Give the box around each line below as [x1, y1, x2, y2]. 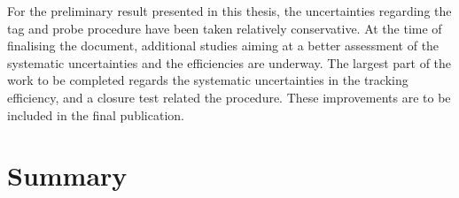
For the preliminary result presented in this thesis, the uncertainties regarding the [7, 2, 452, 19]
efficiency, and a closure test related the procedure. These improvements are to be [7, 88, 451, 106]
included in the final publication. [7, 105, 184, 124]
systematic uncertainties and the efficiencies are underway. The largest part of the [7, 53, 452, 72]
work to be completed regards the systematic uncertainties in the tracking [7, 71, 408, 89]
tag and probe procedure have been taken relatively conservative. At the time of [7, 19, 442, 37]
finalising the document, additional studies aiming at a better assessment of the [7, 36, 440, 55]
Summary [7, 157, 128, 194]
